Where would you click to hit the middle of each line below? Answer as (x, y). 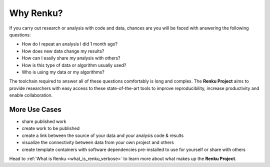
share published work (44, 121)
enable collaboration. (31, 95)
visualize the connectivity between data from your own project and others (98, 142)
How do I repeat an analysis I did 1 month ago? (70, 44)
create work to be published (51, 128)
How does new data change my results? (63, 51)
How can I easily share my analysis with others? (71, 58)
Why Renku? (36, 13)
